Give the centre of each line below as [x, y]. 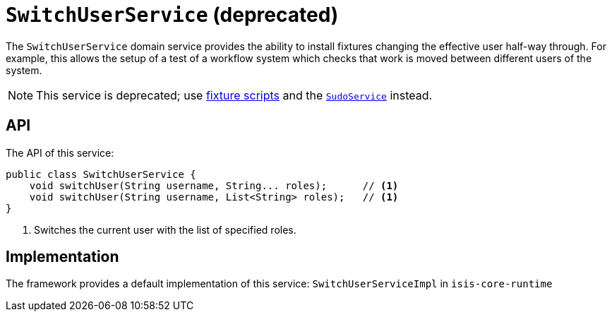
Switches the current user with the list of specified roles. [165, 229]
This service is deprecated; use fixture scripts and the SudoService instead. [234, 95]
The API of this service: [60, 152]
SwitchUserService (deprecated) [172, 15]
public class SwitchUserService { [101, 174]
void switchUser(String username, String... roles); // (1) [214, 185]
